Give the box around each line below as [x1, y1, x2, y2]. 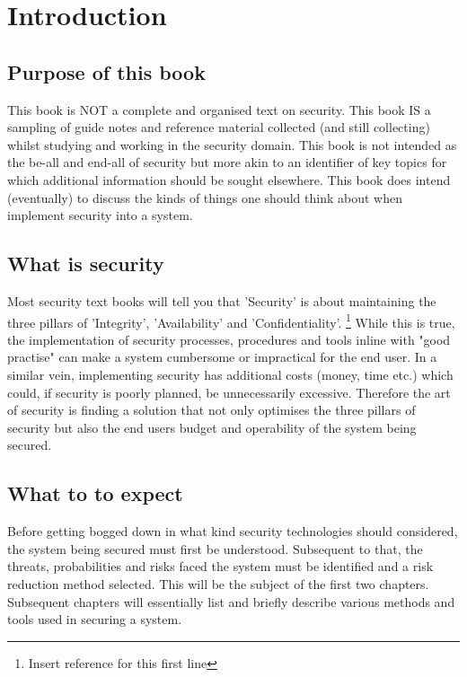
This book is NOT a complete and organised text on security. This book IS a [7, 100, 431, 119]
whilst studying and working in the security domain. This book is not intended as [7, 135, 457, 154]
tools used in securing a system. [7, 610, 182, 629]
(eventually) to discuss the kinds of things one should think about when [7, 188, 402, 207]
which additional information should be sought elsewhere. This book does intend [7, 170, 451, 189]
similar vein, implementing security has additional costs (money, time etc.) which [7, 365, 454, 383]
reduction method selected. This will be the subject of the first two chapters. [7, 574, 429, 593]
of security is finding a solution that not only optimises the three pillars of [7, 400, 416, 419]
